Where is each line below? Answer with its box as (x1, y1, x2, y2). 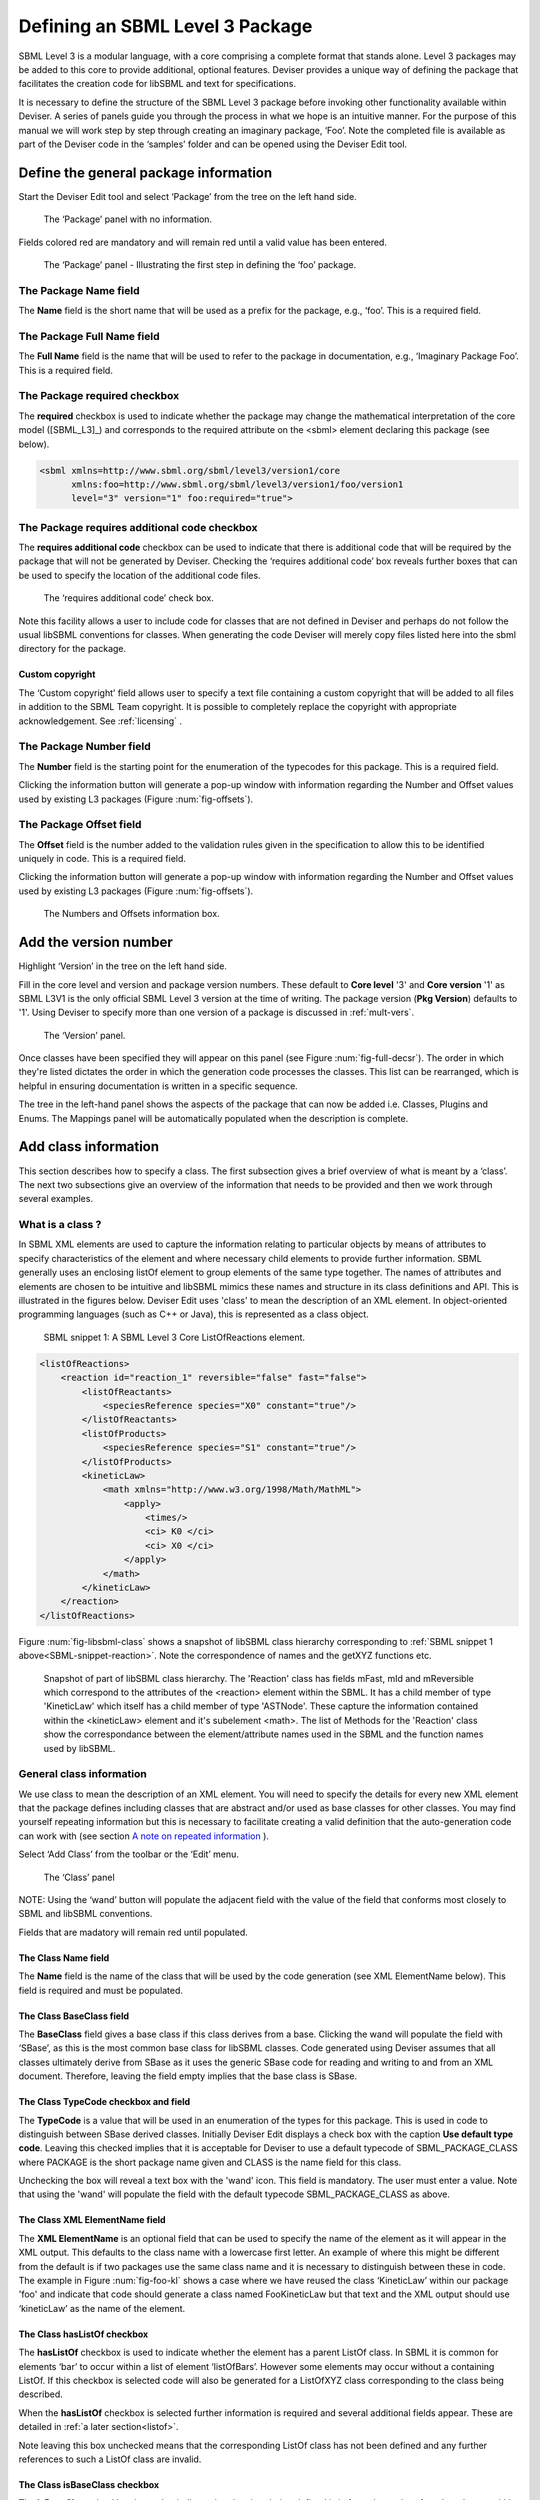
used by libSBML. (43, 1742, 116, 1754)
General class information (18, 1767, 147, 1781)
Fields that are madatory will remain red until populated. (18, 1926, 249, 1938)
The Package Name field (18, 283, 140, 297)
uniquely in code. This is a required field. (18, 853, 187, 865)
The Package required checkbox (18, 389, 180, 403)
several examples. (18, 1193, 94, 1205)
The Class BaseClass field (18, 2010, 130, 2022)
